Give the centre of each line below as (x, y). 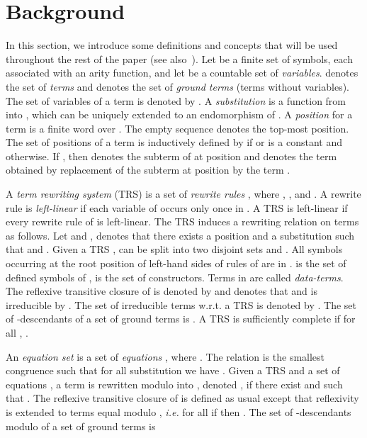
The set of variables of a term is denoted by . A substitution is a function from (176, 100)
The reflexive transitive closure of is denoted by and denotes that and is (162, 291)
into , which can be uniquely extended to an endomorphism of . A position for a (179, 114)
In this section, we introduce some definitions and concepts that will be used (172, 45)
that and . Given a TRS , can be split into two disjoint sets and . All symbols (174, 249)
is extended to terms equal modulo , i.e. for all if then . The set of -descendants (179, 411)
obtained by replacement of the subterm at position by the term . (148, 170)
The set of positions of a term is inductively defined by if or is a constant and (174, 142)
